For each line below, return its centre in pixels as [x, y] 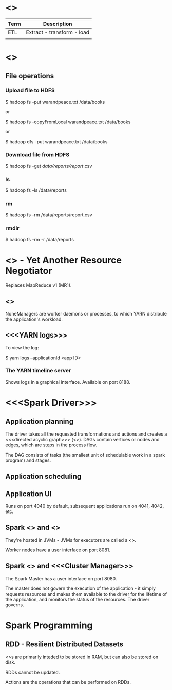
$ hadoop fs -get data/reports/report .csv [49, 166]
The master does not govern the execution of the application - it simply [80, 588]
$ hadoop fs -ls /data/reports [36, 190]
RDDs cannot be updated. [33, 672]
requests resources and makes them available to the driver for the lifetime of [86, 594]
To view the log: [22, 347]
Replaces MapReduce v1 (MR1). [39, 285]
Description [58, 24]
